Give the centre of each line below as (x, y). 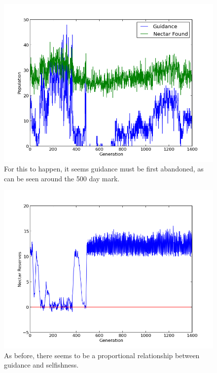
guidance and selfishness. (41, 365)
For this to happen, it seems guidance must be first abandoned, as (104, 169)
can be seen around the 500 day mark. (62, 178)
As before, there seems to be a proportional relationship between (102, 355)
